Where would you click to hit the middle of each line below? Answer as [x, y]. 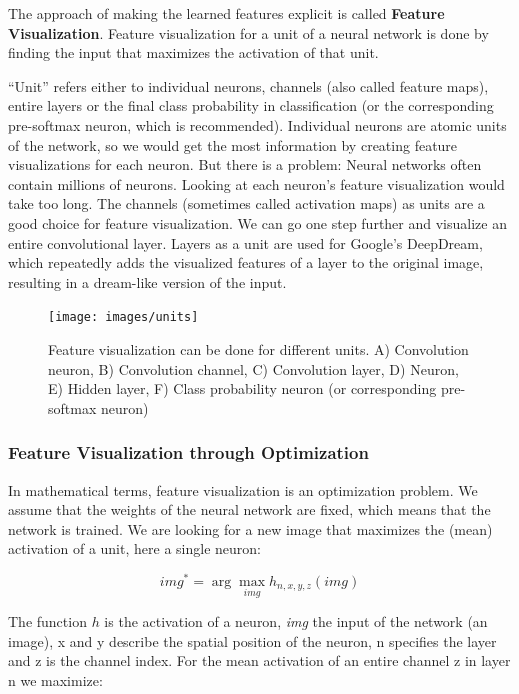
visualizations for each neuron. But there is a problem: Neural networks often [245, 164]
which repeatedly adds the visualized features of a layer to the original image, [246, 262]
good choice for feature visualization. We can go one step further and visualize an [257, 222]
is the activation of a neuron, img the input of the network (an [296, 621]
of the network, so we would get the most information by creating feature [233, 144]
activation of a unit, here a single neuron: [134, 548]
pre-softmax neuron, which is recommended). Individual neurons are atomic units [257, 124]
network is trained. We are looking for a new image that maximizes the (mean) [250, 528]
